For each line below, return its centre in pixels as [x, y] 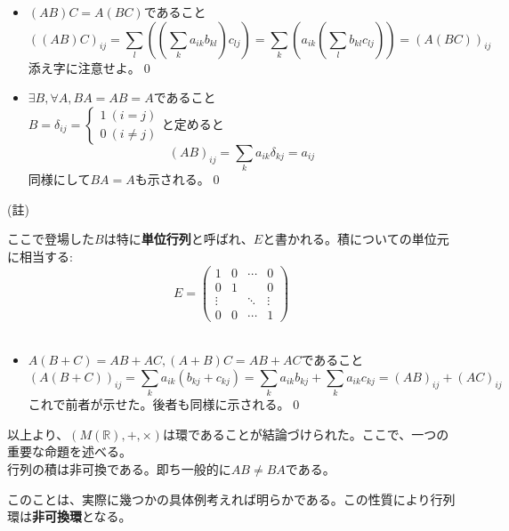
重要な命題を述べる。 [69, 451]
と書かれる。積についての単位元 [356, 239]
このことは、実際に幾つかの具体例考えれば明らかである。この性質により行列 [231, 499]
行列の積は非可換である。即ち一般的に [119, 468]
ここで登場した [51, 239]
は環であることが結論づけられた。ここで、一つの [306, 434]
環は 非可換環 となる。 [69, 516]
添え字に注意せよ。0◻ [91, 67]
